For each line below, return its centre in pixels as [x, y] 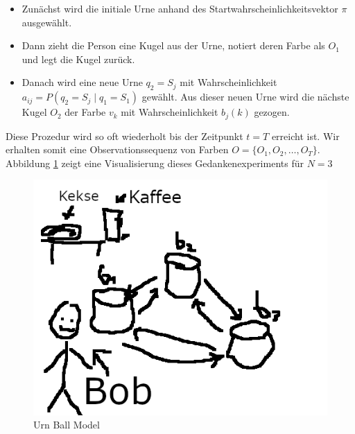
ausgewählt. [47, 22]
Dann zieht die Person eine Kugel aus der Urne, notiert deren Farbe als [173, 45]
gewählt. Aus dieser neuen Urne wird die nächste [245, 97]
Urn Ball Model [67, 425]
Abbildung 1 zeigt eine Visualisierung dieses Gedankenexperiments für [155, 163]
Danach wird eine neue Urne [82, 82]
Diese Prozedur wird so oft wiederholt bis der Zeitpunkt [124, 136]
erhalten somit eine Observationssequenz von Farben [117, 149]
